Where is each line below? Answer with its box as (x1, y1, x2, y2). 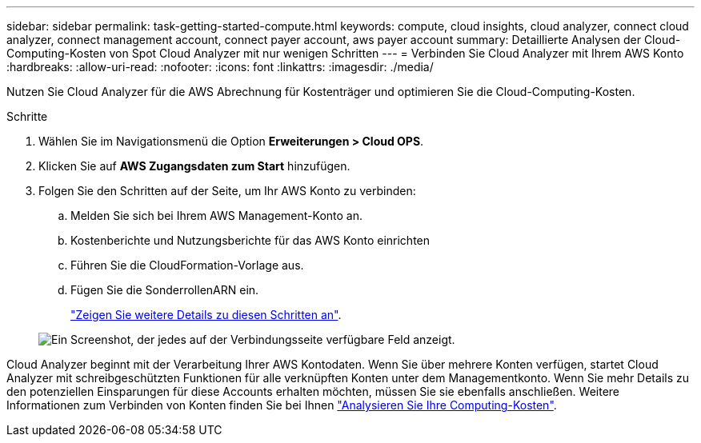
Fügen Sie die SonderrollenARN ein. (70, 283, 259, 297)
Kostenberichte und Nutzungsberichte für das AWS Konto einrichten (70, 233, 431, 247)
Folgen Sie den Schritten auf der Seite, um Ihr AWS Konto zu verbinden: (38, 184, 416, 198)
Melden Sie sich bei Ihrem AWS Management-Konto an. (70, 209, 363, 222)
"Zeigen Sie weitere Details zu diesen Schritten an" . (70, 308, 342, 321)
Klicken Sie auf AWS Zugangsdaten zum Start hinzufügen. (38, 159, 350, 173)
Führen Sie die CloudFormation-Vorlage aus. (70, 258, 304, 272)
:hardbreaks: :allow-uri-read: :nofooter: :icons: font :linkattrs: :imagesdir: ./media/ (6, 60, 434, 74)
